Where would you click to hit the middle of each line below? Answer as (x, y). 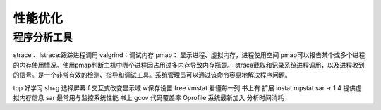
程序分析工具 (43, 37)
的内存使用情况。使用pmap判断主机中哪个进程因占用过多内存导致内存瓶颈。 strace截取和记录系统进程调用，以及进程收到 (189, 65)
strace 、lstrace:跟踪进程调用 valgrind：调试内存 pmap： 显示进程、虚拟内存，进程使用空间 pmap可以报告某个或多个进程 (189, 55)
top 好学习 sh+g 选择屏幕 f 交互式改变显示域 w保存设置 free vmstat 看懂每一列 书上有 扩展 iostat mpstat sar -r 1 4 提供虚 (188, 87)
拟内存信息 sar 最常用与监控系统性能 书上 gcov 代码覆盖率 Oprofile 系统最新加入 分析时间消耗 (149, 97)
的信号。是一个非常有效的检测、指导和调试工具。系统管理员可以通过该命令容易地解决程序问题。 (152, 75)
